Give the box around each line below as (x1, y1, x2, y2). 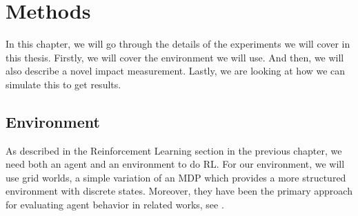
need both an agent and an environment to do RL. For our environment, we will (6, 157, 345, 171)
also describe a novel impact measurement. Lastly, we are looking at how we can (6, 63, 346, 78)
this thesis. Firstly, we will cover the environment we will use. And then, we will (6, 50, 344, 64)
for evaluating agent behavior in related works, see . (6, 197, 224, 212)
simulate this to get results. (6, 77, 121, 91)
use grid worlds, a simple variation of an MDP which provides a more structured (6, 170, 346, 184)
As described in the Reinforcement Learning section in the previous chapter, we (6, 143, 342, 157)
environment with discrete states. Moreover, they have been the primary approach (6, 184, 352, 198)
